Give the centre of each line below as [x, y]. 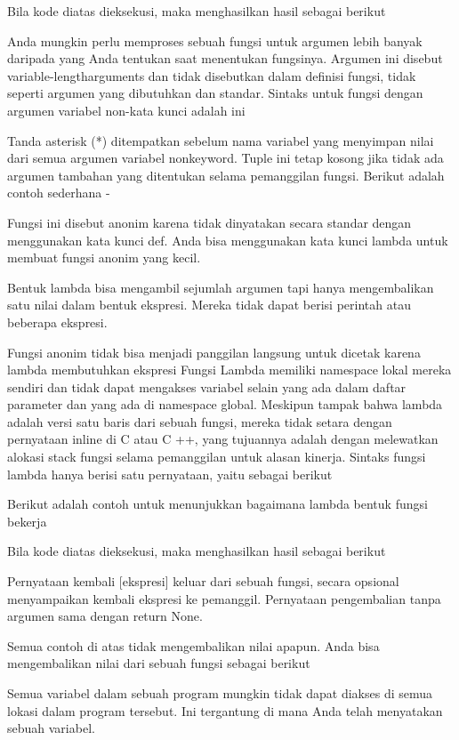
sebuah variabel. [51, 728]
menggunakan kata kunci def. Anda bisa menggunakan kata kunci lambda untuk [228, 240]
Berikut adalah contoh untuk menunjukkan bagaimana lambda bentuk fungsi [217, 504]
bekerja [27, 521]
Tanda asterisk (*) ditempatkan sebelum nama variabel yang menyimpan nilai [221, 140]
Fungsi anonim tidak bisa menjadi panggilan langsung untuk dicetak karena [214, 352]
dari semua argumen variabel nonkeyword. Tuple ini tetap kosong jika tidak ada [225, 158]
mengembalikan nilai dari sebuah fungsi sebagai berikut [159, 663]
